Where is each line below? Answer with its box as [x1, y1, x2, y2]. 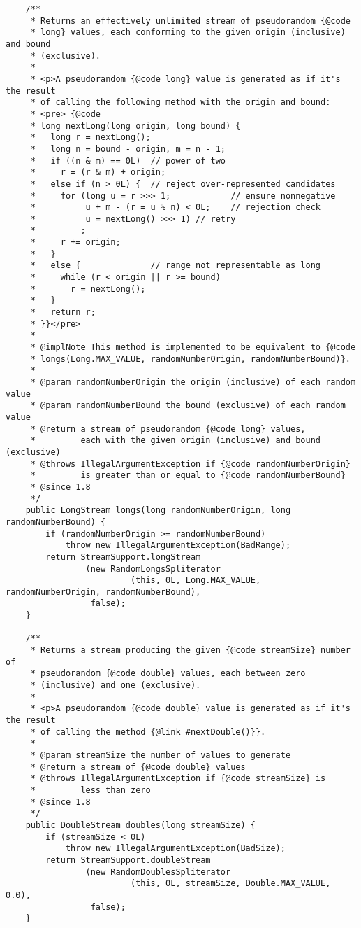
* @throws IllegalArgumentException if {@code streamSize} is [30, 773, 326, 784]
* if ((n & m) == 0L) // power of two [30, 155, 226, 166]
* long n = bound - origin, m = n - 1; [30, 143, 226, 154]
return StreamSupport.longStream [45, 551, 201, 562]
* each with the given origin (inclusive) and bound [30, 435, 321, 446]
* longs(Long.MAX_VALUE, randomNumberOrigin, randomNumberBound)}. [30, 353, 351, 364]
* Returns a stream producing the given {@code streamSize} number [30, 645, 351, 656]
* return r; [30, 307, 96, 318]
